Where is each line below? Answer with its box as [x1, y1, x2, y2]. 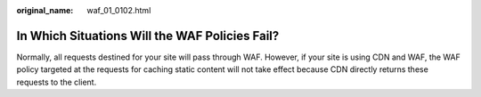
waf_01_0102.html [86, 5, 151, 15]
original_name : [16, 5, 74, 15]
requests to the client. [16, 77, 97, 87]
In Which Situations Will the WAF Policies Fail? [16, 28, 280, 44]
